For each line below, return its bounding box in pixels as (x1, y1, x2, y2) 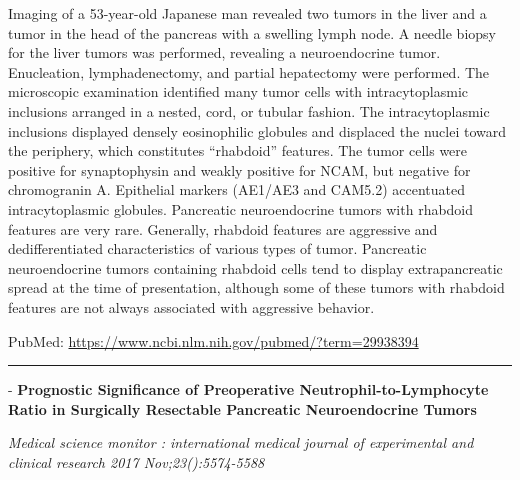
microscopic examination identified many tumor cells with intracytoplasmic (8, 81, 469, 102)
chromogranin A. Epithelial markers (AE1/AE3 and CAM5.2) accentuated (8, 179, 466, 200)
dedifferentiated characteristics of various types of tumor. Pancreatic (8, 238, 427, 259)
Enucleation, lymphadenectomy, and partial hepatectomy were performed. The (8, 61, 490, 82)
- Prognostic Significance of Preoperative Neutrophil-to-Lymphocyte (8, 379, 489, 400)
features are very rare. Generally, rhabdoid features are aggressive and (8, 218, 438, 239)
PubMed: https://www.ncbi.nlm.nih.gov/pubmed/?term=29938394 (8, 330, 419, 351)
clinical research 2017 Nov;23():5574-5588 (8, 451, 265, 472)
